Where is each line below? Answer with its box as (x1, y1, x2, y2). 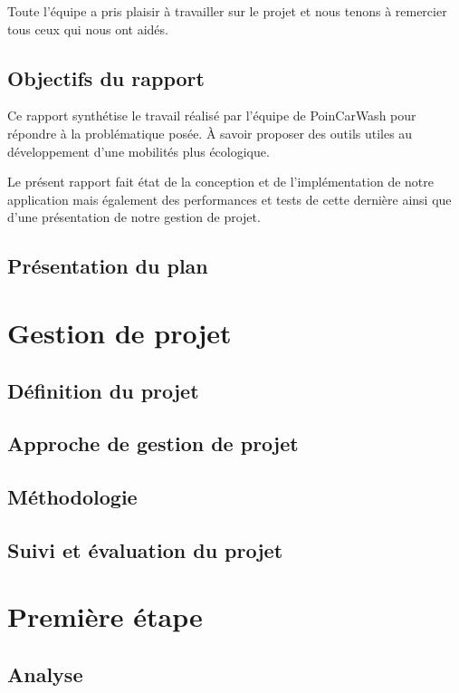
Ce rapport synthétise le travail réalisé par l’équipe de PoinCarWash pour (7, 106, 416, 125)
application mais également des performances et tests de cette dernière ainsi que (7, 189, 452, 208)
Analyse (7, 660, 83, 688)
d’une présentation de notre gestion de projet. (7, 207, 261, 226)
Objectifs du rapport (7, 63, 205, 91)
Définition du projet (7, 376, 199, 404)
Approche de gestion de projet (7, 429, 299, 457)
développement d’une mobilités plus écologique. (7, 141, 270, 160)
